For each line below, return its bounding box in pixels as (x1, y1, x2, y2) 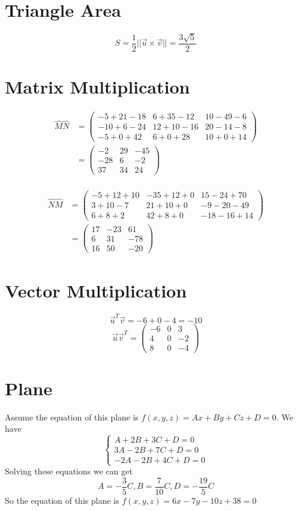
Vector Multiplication (5, 278, 187, 302)
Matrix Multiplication (5, 74, 190, 99)
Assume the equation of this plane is (5, 410, 139, 423)
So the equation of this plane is (5, 494, 119, 506)
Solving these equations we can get (5, 465, 133, 477)
